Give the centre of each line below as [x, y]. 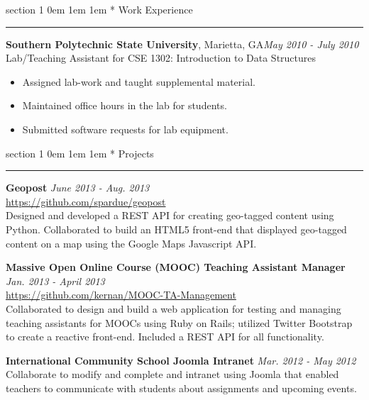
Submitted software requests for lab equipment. [125, 129]
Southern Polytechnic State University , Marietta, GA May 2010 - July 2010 [182, 44]
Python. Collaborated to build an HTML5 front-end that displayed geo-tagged [176, 229]
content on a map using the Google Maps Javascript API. [131, 243]
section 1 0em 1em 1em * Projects [80, 153]
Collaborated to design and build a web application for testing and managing [174, 308]
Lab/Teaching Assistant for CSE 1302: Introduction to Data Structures [161, 58]
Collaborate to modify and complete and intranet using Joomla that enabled [172, 374]
